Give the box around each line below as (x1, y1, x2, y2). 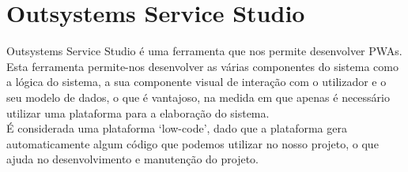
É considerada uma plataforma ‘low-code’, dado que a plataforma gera (6, 120, 347, 136)
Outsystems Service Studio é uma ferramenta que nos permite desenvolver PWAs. (6, 43, 402, 59)
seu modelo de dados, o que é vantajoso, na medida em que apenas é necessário (6, 88, 390, 105)
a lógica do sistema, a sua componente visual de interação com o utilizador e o (6, 73, 387, 90)
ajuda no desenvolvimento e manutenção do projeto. (6, 151, 259, 167)
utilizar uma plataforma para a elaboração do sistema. (6, 104, 270, 121)
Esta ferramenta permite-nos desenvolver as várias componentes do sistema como (6, 58, 399, 74)
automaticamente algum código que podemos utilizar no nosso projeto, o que (6, 135, 379, 151)
